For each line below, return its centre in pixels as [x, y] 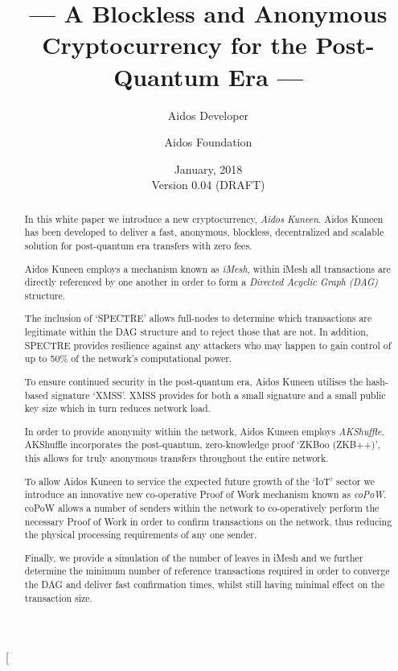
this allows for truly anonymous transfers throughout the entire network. [176, 458]
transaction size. [58, 597]
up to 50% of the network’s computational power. [128, 358]
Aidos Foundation [208, 142]
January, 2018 [208, 169]
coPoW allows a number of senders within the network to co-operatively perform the [202, 507]
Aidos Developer [208, 115]
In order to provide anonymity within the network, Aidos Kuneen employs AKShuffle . [204, 431]
